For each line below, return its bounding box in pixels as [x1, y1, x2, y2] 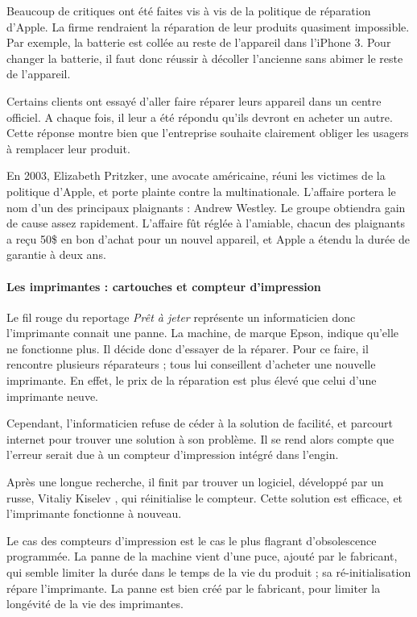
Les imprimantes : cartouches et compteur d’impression [6, 277, 321, 294]
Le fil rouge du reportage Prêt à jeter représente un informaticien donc [6, 308, 356, 325]
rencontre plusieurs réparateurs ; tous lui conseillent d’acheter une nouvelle [6, 356, 376, 373]
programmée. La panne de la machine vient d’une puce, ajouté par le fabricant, [6, 548, 398, 565]
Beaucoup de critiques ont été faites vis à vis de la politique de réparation [6, 2, 371, 19]
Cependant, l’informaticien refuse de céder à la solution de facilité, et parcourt [6, 415, 393, 431]
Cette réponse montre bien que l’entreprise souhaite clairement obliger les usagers [6, 124, 409, 141]
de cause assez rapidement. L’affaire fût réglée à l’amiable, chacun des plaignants [6, 215, 405, 231]
